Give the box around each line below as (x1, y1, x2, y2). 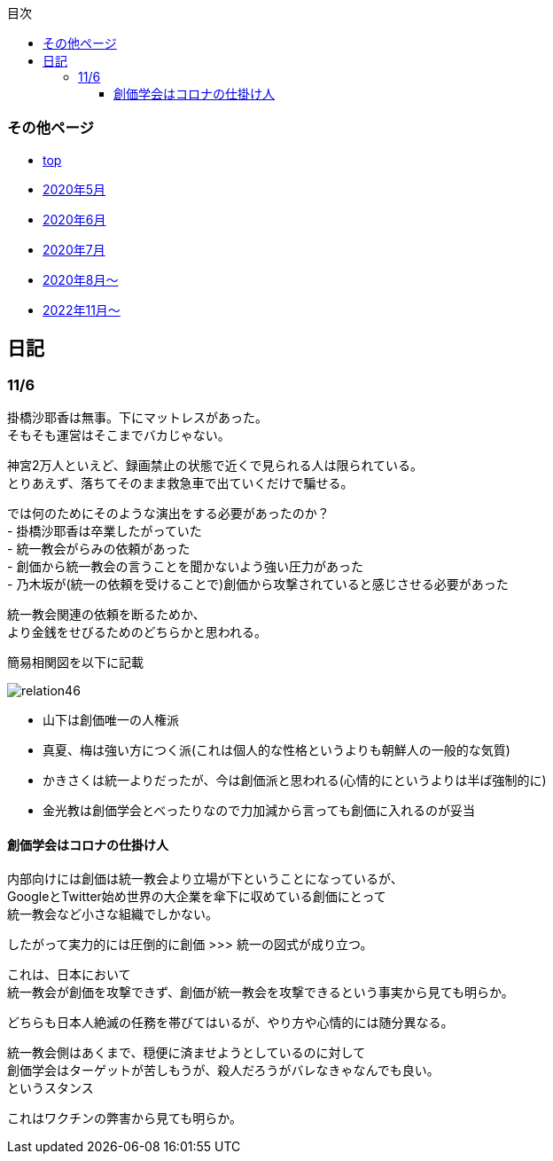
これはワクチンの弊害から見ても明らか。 (7, 1110, 243, 1126)
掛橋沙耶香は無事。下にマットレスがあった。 (7, 409, 268, 425)
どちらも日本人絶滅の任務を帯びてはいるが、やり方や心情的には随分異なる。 (7, 1015, 454, 1031)
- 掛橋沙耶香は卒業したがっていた (7, 522, 202, 538)
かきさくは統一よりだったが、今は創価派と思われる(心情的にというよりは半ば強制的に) (43, 772, 547, 788)
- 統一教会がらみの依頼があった (7, 540, 191, 556)
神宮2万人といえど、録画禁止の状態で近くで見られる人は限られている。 (7, 457, 423, 473)
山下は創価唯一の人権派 (43, 711, 179, 727)
